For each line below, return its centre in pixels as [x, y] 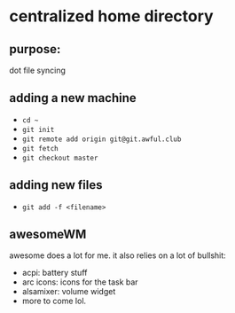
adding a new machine [73, 98]
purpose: [35, 49]
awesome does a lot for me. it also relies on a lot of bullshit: [117, 255]
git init [38, 129]
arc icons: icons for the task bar [80, 282]
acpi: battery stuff [55, 273]
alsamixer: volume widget [69, 292]
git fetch [40, 148]
